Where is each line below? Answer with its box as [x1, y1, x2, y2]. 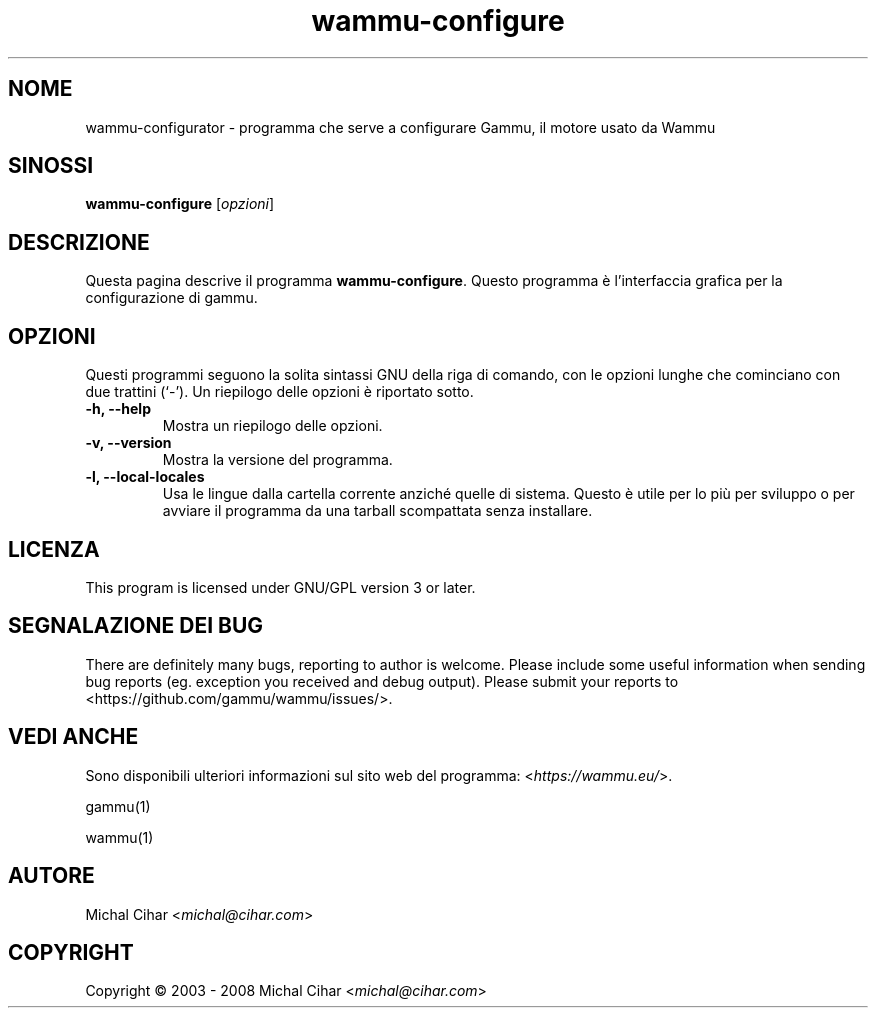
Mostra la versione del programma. [162, 451, 393, 469]
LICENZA [8, 536, 100, 562]
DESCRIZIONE [8, 229, 150, 255]
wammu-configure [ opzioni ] [85, 195, 275, 213]
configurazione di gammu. [85, 289, 258, 307]
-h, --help [85, 400, 151, 418]
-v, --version [85, 434, 172, 452]
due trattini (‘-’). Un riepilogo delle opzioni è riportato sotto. [85, 383, 474, 401]
